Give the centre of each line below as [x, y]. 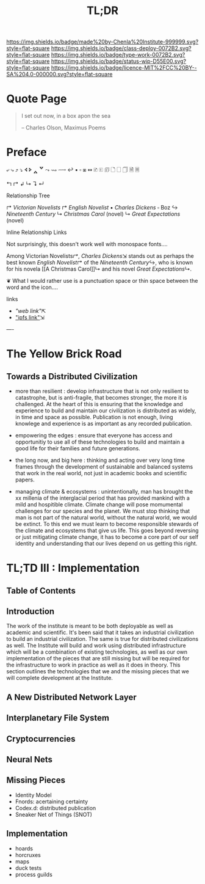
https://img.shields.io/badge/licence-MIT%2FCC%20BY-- [124, 68]
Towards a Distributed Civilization [72, 376]
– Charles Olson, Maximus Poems [63, 128]
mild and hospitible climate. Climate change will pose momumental [99, 505]
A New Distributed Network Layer [72, 697]
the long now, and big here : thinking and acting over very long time [100, 460]
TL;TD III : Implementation [73, 568]
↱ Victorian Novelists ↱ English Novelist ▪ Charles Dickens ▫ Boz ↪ [92, 208]
